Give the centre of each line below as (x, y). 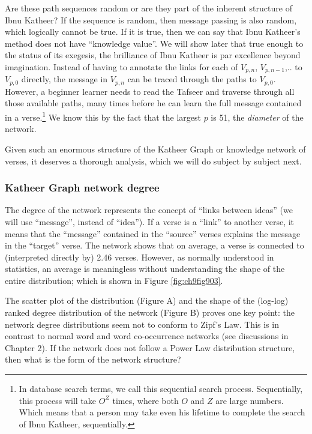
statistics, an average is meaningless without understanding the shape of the (145, 269)
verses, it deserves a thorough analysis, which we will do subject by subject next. (153, 161)
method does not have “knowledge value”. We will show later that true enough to (154, 43)
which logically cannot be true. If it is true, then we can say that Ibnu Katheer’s (153, 32)
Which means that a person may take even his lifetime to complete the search (162, 412)
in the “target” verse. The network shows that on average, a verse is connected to (154, 245)
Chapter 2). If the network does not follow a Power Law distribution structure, (150, 347)
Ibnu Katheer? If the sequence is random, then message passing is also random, (151, 20)
